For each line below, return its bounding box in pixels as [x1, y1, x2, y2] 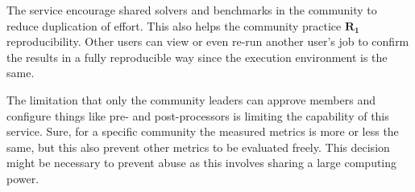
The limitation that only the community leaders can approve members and [6, 91, 376, 108]
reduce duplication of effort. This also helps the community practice [6, 17, 342, 34]
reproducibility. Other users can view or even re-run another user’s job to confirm [6, 33, 409, 50]
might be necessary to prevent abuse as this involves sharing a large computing [6, 154, 397, 171]
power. [6, 170, 39, 186]
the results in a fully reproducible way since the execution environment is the [6, 48, 388, 65]
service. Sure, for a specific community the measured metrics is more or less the [6, 123, 399, 140]
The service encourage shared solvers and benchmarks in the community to [6, 2, 377, 18]
